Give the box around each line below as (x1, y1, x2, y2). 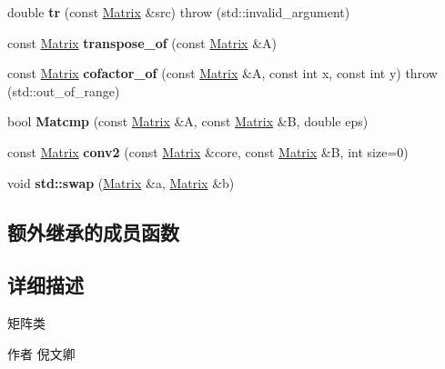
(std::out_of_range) (7, 81, 120, 100)
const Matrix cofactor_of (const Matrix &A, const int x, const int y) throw (7, 64, 438, 83)
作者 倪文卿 (7, 344, 76, 363)
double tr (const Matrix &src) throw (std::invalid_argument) (7, 3, 350, 21)
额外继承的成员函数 (7, 217, 179, 245)
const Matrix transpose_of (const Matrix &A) (7, 33, 277, 52)
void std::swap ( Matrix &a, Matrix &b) (7, 173, 235, 192)
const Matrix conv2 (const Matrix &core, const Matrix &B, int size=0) (7, 142, 409, 161)
